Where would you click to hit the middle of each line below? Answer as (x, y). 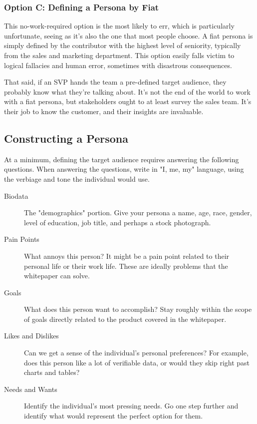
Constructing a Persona (66, 138)
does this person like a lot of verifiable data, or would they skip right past (137, 362)
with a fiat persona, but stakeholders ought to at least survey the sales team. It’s (128, 101)
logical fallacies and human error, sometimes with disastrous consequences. (118, 65)
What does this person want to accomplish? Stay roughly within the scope (138, 309)
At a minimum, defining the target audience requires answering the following (122, 159)
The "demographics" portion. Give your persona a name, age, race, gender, (138, 213)
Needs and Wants (31, 389)
